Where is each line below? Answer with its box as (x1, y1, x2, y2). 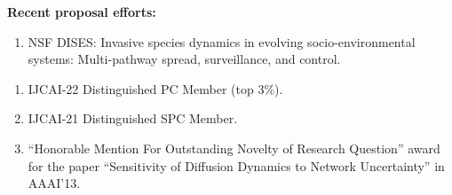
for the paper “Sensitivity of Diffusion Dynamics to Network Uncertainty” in (28, 156, 445, 175)
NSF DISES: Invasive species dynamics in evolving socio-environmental (28, 32, 416, 51)
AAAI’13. (28, 174, 81, 192)
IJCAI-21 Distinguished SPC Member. (28, 109, 238, 128)
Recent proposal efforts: (7, 3, 156, 20)
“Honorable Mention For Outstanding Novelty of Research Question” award (28, 138, 440, 157)
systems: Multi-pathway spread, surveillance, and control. (28, 50, 341, 68)
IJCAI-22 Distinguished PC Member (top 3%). (28, 79, 283, 97)
